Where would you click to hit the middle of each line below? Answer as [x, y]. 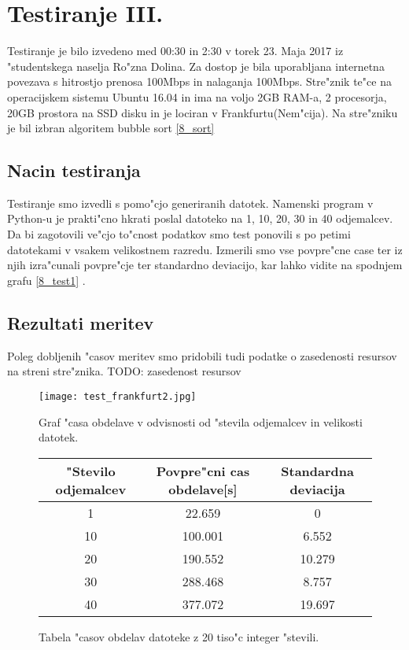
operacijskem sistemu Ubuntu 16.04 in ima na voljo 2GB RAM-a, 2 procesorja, [197, 96]
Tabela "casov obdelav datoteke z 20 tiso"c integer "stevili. [179, 636]
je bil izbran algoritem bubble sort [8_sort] [111, 128]
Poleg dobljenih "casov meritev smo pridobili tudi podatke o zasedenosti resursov [202, 355]
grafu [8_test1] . [46, 280]
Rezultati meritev [81, 322]
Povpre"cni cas [203, 471]
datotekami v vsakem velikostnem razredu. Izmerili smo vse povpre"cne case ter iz [205, 249]
